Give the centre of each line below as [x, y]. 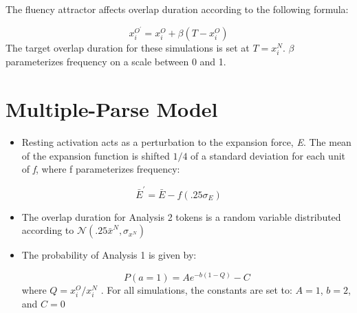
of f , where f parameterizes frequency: [101, 169]
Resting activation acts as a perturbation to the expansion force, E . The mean [186, 142]
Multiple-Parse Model [112, 109]
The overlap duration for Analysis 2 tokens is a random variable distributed [181, 216]
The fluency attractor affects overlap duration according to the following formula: [177, 9]
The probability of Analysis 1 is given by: [109, 255]
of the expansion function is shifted [96, 155]
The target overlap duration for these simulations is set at [128, 48]
